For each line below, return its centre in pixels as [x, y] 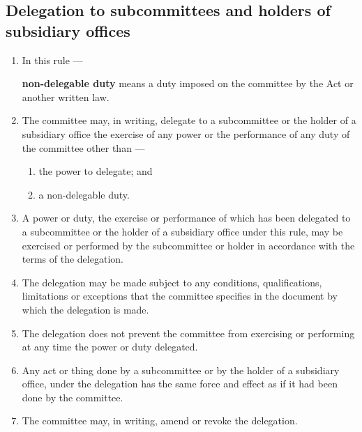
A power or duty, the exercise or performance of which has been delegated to [186, 218]
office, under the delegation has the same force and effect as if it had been [180, 384]
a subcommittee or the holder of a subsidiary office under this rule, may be [182, 231]
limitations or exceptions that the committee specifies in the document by [180, 296]
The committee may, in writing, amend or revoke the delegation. [160, 421]
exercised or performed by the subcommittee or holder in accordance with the [188, 245]
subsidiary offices [68, 30]
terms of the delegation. [73, 259]
